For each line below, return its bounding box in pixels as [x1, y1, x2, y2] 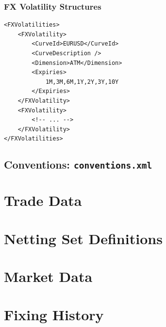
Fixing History [4, 304, 104, 324]
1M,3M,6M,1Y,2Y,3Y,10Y [45, 78, 119, 85]
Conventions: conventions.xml [4, 157, 152, 172]
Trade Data [4, 190, 82, 210]
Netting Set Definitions [4, 228, 163, 248]
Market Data [4, 266, 93, 286]
